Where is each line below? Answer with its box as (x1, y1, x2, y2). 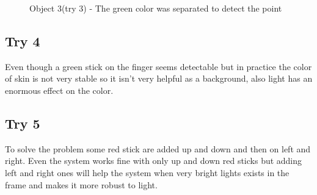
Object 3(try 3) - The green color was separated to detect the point (29, 2, 282, 14)
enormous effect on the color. (5, 83, 114, 96)
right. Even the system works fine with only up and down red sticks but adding (5, 154, 302, 167)
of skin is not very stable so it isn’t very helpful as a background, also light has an (5, 72, 313, 85)
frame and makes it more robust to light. (5, 178, 158, 191)
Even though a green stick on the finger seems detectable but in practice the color (5, 60, 312, 73)
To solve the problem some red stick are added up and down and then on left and (5, 142, 311, 155)
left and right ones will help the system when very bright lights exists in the (5, 166, 290, 179)
